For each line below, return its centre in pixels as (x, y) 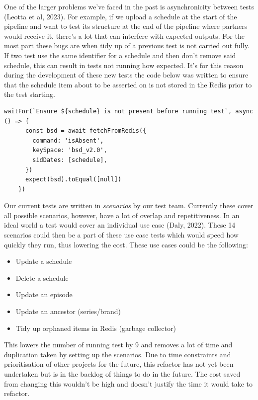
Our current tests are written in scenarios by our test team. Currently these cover (129, 205)
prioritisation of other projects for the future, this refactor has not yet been (119, 364)
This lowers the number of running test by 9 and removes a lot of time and (118, 345)
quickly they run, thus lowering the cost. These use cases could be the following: (126, 244)
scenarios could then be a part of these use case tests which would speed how (121, 235)
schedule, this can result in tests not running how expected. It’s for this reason (124, 65)
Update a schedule (44, 261)
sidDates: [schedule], (70, 160)
